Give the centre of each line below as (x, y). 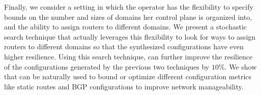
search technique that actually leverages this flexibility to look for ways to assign (130, 36)
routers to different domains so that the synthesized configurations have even (124, 46)
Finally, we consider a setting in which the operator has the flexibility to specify (129, 7)
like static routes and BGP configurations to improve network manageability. (124, 86)
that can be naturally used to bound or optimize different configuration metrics (128, 76)
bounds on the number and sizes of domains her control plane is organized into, (128, 17)
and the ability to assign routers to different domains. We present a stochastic (126, 27)
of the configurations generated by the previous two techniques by (107, 66)
